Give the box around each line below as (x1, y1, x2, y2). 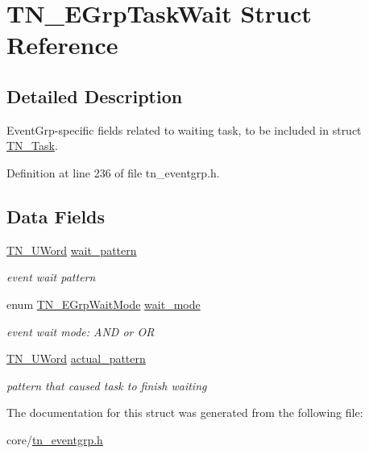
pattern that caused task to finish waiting (6, 377, 207, 394)
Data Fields (6, 203, 106, 228)
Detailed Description (6, 83, 183, 108)
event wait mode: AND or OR (6, 323, 155, 339)
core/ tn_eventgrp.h (6, 431, 103, 448)
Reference (6, 28, 118, 61)
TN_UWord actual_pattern (6, 350, 146, 367)
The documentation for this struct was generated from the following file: (6, 404, 363, 421)
